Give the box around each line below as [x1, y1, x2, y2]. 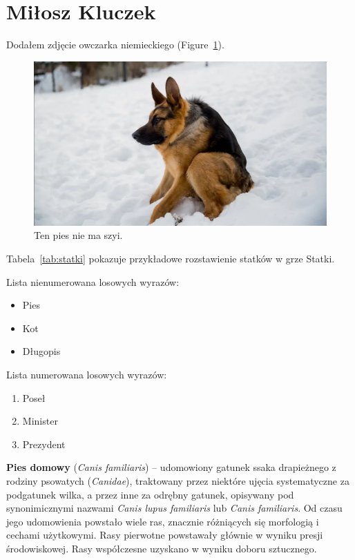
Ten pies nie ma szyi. [34, 228, 123, 242]
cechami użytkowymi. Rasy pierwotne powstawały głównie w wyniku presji [6, 528, 323, 542]
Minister [22, 414, 58, 428]
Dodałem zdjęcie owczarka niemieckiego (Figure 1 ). [6, 37, 224, 52]
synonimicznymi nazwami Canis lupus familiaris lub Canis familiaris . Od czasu [6, 501, 343, 515]
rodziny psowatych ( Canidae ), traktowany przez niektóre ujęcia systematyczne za [6, 473, 349, 487]
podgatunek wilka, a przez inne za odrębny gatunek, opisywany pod [6, 487, 294, 501]
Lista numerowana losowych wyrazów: [6, 367, 167, 381]
